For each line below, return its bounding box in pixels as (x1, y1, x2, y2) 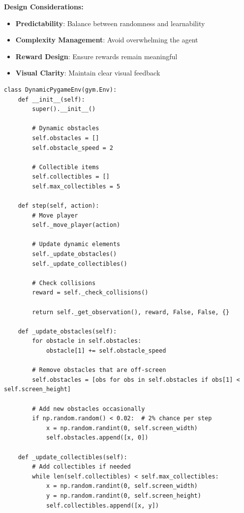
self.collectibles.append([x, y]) (46, 502, 159, 509)
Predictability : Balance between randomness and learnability (15, 18, 205, 28)
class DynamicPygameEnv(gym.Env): (4, 86, 117, 93)
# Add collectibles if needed (32, 463, 131, 471)
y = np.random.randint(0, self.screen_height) (46, 492, 201, 499)
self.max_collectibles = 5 (32, 183, 121, 190)
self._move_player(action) (32, 221, 121, 229)
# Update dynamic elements (32, 241, 121, 248)
